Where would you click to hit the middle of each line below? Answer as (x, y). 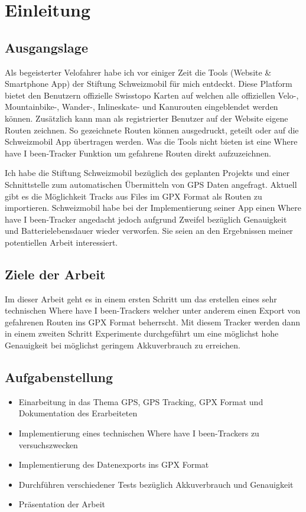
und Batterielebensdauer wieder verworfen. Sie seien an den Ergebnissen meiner (149, 231)
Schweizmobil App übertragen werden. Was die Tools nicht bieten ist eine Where (151, 141)
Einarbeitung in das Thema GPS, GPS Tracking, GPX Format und (141, 401)
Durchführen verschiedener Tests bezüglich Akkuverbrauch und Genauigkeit (156, 484)
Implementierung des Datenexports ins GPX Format (114, 464)
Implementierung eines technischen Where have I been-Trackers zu (139, 433)
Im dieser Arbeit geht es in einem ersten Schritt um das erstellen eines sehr (141, 299)
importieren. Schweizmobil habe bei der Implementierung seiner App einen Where (153, 208)
